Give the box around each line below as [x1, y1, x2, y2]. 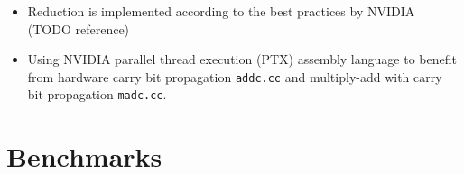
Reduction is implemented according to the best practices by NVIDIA [27, 2, 415, 20]
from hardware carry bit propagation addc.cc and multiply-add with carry [27, 67, 442, 86]
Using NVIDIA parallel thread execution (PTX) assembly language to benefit [27, 50, 457, 69]
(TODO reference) [27, 19, 130, 38]
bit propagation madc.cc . [27, 85, 167, 104]
